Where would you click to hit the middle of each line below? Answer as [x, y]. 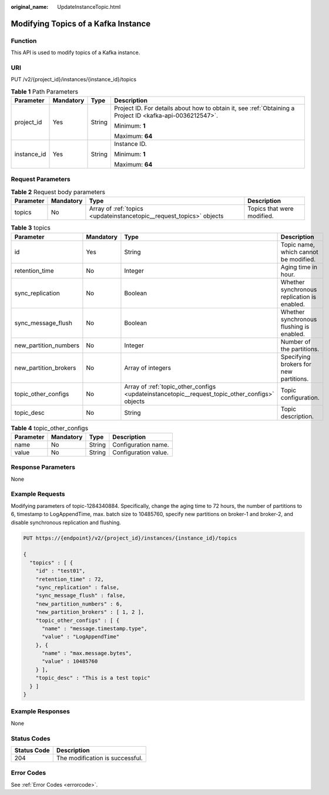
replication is [298, 297]
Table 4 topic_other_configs [49, 428]
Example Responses [41, 711]
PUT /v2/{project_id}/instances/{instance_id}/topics [74, 79]
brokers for [296, 364]
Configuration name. [141, 444]
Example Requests [38, 494]
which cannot [299, 252]
